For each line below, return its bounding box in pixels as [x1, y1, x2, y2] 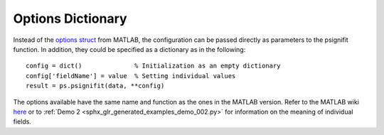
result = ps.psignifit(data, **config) [26, 82, 165, 90]
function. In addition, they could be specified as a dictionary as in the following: [13, 45, 246, 53]
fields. [13, 117, 32, 126]
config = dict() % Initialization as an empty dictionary [26, 62, 281, 70]
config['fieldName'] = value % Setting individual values [26, 72, 236, 80]
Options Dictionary [13, 11, 127, 26]
